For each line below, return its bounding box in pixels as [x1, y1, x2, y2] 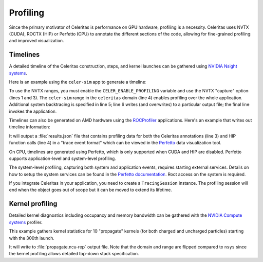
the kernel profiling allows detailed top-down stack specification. [9, 251, 139, 257]
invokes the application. [9, 108, 57, 114]
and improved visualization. [9, 38, 64, 44]
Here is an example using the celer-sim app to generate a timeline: [9, 79, 147, 85]
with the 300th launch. [9, 235, 55, 241]
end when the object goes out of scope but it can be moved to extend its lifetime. [9, 187, 172, 193]
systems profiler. [9, 219, 43, 225]
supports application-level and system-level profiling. [9, 156, 116, 161]
